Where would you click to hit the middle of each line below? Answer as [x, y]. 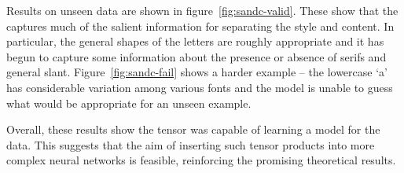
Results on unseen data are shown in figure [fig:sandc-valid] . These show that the [202, 10]
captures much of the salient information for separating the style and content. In [200, 26]
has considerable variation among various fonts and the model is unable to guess [200, 87]
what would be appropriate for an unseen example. [129, 103]
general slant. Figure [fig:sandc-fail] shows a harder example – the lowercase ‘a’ [197, 72]
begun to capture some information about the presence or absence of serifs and [196, 56]
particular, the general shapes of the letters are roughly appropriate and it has [195, 41]
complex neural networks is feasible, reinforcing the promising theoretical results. [201, 160]
